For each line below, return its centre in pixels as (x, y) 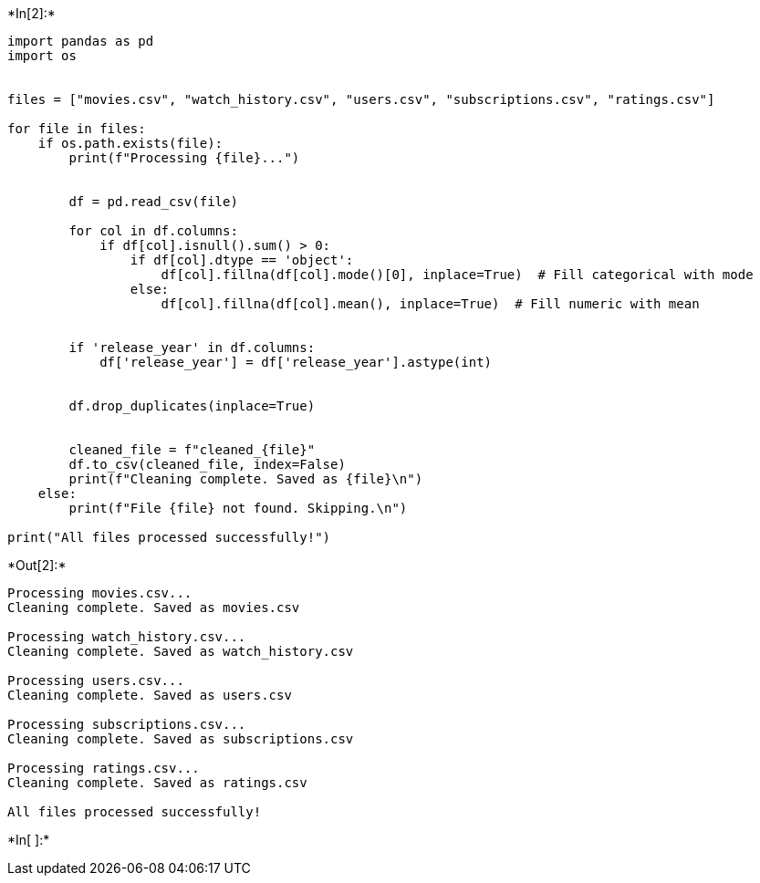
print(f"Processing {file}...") (184, 158)
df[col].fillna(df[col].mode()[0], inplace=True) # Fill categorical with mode (457, 275)
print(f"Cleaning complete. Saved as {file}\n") (246, 479)
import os (42, 56)
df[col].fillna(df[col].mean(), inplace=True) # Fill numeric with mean (430, 304)
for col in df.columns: (153, 231)
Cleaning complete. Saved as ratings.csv (157, 783)
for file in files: (77, 129)
